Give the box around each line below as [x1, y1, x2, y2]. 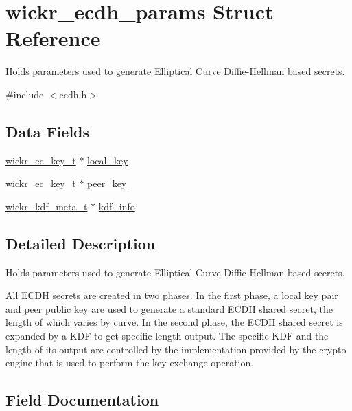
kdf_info [98, 199, 135, 213]
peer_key [87, 176, 127, 190]
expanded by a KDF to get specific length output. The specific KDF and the [5, 329, 329, 343]
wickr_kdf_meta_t [5, 199, 88, 213]
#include [5, 87, 44, 101]
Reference [5, 24, 101, 52]
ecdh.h [59, 87, 87, 101]
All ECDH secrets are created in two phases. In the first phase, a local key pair [5, 288, 338, 302]
